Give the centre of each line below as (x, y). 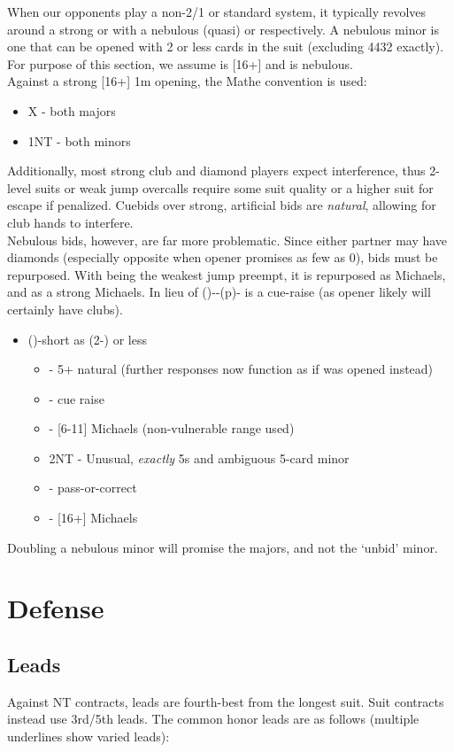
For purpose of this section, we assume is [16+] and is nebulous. (180, 63)
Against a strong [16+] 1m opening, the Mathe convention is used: (187, 81)
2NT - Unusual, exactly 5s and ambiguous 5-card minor (199, 457)
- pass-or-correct (93, 488)
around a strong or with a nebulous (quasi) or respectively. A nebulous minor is (223, 29)
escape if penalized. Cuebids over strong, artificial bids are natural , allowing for (222, 205)
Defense (56, 608)
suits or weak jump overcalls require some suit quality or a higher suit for (234, 187)
